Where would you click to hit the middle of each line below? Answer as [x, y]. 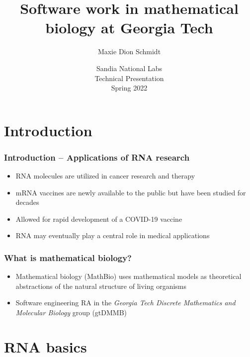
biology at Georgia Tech [129, 28]
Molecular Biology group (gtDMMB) [71, 312]
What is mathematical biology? [68, 257]
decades [27, 202]
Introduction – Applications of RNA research [97, 157]
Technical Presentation [129, 78]
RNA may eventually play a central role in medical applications [113, 235]
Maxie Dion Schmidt [129, 51]
